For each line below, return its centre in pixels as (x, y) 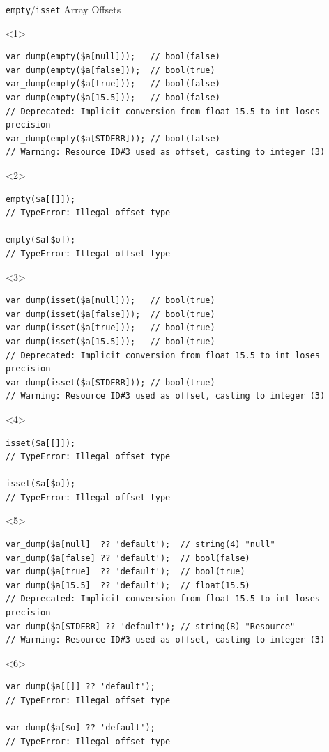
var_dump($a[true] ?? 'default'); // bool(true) (125, 572)
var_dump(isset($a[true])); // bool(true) (110, 328)
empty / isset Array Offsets (63, 9)
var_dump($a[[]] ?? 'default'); (81, 687)
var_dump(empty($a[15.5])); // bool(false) (113, 98)
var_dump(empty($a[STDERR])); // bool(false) (113, 138)
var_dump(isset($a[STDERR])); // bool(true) (110, 382)
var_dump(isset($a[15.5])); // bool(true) (110, 341)
